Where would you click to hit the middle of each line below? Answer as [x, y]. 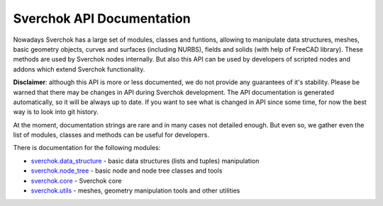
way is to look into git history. [56, 112]
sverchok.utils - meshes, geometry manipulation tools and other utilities [135, 190]
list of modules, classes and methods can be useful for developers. [111, 135]
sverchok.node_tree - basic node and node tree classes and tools [127, 171]
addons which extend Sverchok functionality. [79, 69]
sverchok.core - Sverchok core [76, 181]
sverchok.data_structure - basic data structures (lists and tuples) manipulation [145, 161]
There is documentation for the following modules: [87, 148]
